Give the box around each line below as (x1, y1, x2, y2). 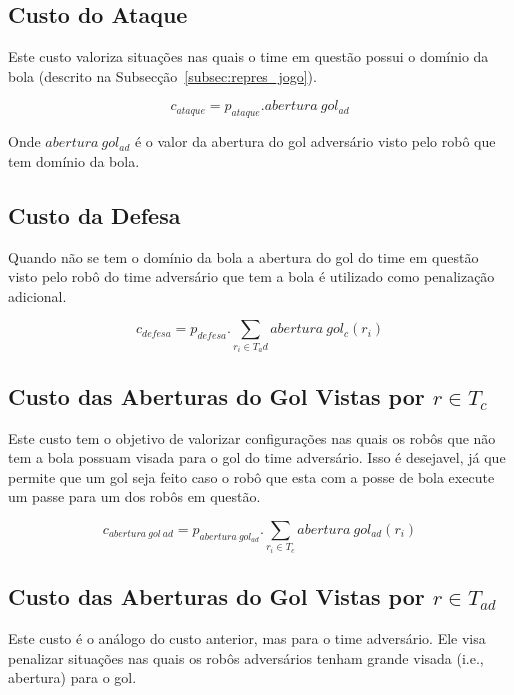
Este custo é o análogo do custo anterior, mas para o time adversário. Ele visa (8, 628, 486, 649)
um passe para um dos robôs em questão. (8, 486, 261, 507)
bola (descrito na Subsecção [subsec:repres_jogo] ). (8, 65, 317, 86)
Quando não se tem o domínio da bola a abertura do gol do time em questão (8, 246, 479, 267)
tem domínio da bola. (8, 150, 140, 171)
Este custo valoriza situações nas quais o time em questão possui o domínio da (8, 46, 489, 67)
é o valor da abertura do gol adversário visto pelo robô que (134, 131, 496, 152)
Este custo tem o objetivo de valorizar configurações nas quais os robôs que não (8, 427, 496, 448)
